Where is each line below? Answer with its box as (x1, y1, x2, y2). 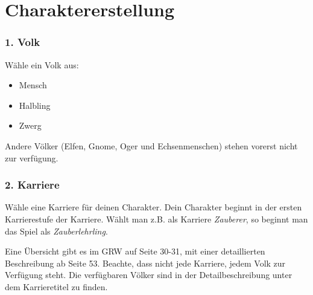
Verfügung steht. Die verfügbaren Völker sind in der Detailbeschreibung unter (5, 268, 292, 281)
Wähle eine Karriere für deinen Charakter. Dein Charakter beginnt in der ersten (5, 201, 302, 213)
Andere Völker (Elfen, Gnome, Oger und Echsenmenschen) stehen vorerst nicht (5, 139, 298, 152)
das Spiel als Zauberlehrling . (5, 224, 108, 237)
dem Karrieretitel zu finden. (5, 280, 108, 293)
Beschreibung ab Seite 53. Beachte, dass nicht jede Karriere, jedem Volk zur (5, 256, 286, 269)
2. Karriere (5, 177, 60, 192)
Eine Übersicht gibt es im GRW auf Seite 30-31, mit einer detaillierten (5, 245, 265, 258)
